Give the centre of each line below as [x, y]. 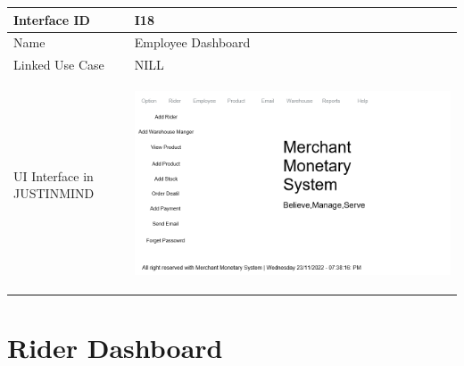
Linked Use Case [59, 65]
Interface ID [52, 19]
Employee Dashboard [192, 42]
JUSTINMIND [54, 193]
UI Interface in [54, 175]
